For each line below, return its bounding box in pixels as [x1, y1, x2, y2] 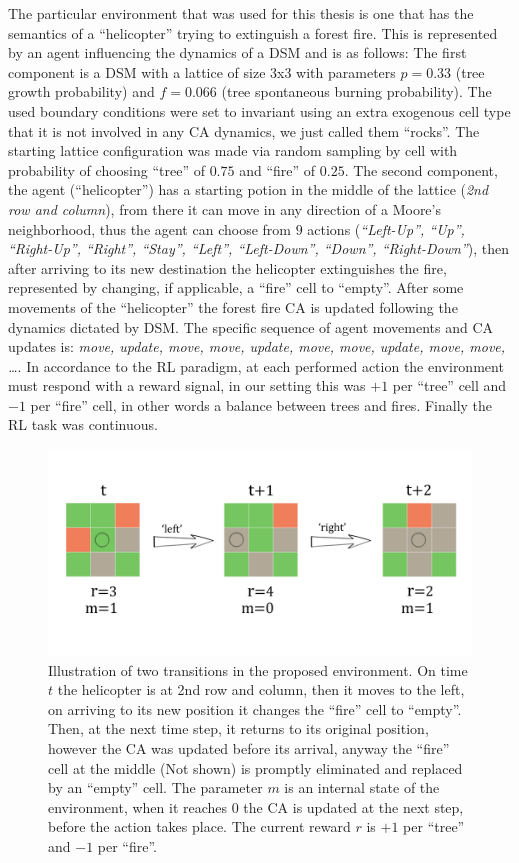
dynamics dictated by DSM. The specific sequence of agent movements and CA [8, 316, 494, 337]
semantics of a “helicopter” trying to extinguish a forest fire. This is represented [8, 22, 498, 43]
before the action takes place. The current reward [48, 816, 351, 837]
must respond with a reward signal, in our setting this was [8, 375, 366, 396]
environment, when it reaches [48, 796, 228, 817]
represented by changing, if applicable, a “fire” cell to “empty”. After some [8, 277, 464, 298]
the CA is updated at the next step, [243, 796, 464, 817]
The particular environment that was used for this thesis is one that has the [8, 3, 474, 23]
